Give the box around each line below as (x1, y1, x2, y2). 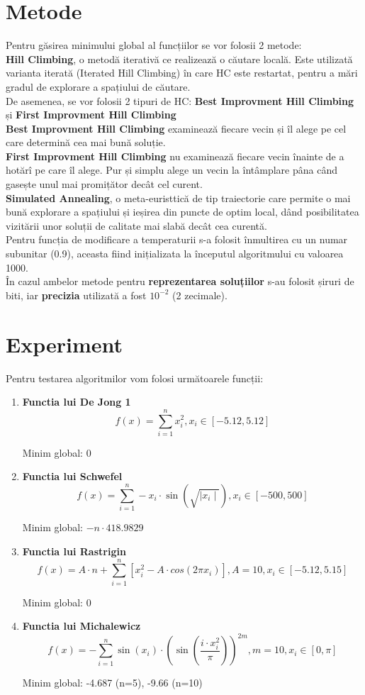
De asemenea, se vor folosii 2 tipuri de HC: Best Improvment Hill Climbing (6, 93, 354, 108)
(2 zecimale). (172, 287, 228, 302)
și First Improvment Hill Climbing (6, 107, 176, 122)
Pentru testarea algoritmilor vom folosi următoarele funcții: (6, 370, 264, 385)
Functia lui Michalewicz (22, 618, 141, 633)
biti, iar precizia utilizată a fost (6, 287, 147, 302)
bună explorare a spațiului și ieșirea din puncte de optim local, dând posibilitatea (6, 204, 359, 219)
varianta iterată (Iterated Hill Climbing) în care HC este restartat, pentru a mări (6, 65, 358, 80)
